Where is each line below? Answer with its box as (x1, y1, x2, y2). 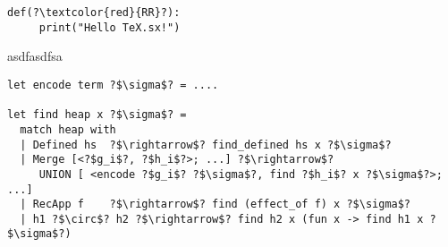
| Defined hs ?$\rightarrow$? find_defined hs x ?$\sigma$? (20, 138, 392, 151)
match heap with (20, 123, 116, 136)
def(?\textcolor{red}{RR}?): (7, 6, 181, 19)
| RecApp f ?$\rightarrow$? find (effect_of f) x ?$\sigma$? (20, 198, 411, 211)
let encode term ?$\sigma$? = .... (7, 78, 219, 91)
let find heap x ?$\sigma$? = (7, 108, 187, 122)
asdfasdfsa (7, 47, 63, 65)
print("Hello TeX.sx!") (38, 21, 181, 34)
